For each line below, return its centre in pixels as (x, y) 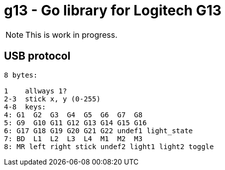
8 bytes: (21, 75)
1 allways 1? (36, 91)
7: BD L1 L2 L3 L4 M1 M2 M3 (73, 138)
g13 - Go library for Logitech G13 (113, 10)
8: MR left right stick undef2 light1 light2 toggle (109, 146)
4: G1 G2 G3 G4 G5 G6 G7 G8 (73, 115)
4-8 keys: (25, 107)
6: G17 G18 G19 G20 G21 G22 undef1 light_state (99, 130)
